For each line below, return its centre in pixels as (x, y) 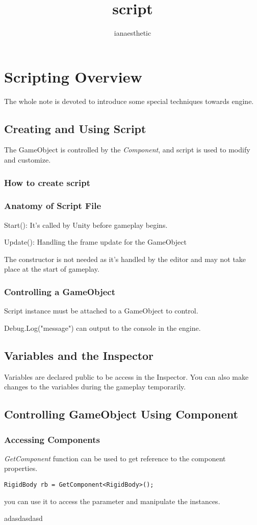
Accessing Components (52, 439)
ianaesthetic (133, 33)
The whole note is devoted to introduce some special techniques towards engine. (129, 101)
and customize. (28, 160)
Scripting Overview (73, 76)
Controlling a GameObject (60, 292)
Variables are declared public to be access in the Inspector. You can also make (126, 376)
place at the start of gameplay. (52, 269)
